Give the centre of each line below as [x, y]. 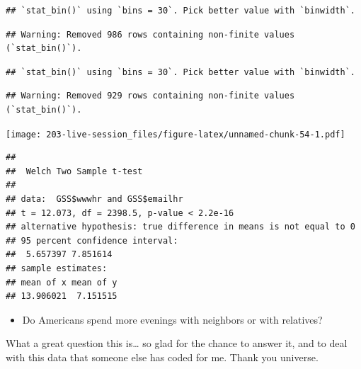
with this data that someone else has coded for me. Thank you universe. [162, 357]
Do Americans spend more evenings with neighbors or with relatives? [172, 319]
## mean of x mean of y [62, 282]
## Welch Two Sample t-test [74, 171]
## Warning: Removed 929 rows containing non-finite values [150, 96]
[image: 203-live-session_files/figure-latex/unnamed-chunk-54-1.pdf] [176, 134]
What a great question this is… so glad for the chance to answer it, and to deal [177, 343]
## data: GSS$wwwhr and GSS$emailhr [94, 199]
